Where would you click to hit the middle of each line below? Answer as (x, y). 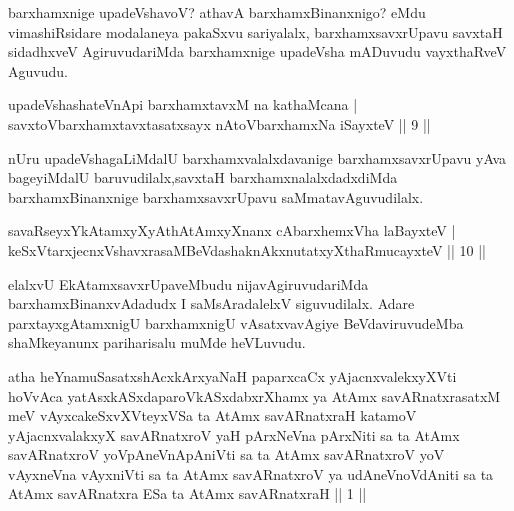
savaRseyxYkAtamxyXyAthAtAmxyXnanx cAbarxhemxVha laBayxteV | (232, 230)
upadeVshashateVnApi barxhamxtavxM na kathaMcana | (183, 104)
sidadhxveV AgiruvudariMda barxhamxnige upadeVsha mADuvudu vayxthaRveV (257, 51)
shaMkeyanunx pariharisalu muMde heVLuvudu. (157, 342)
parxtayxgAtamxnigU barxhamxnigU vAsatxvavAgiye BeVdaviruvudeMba (236, 322)
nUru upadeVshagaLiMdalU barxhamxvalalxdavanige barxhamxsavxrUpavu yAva (257, 157)
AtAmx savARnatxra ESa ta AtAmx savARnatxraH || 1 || (187, 493)
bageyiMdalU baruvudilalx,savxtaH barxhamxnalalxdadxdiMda (203, 177)
